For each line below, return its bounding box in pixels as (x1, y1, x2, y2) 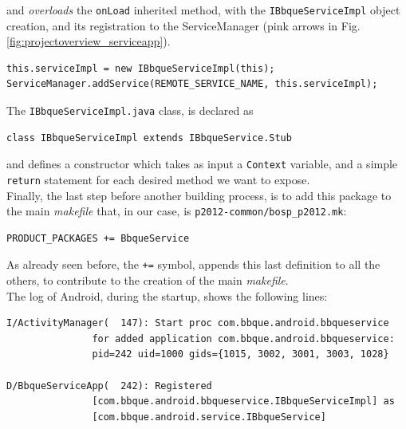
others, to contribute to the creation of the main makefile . (6, 272, 289, 289)
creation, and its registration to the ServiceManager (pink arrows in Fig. (6, 17, 361, 33)
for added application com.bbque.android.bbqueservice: (92, 333, 395, 344)
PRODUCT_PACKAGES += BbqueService (6, 232, 190, 244)
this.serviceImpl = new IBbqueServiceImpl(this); (6, 62, 275, 74)
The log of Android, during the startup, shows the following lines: (6, 287, 328, 304)
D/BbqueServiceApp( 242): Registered (6, 380, 212, 392)
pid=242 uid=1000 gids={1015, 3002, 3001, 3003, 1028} (92, 348, 389, 360)
